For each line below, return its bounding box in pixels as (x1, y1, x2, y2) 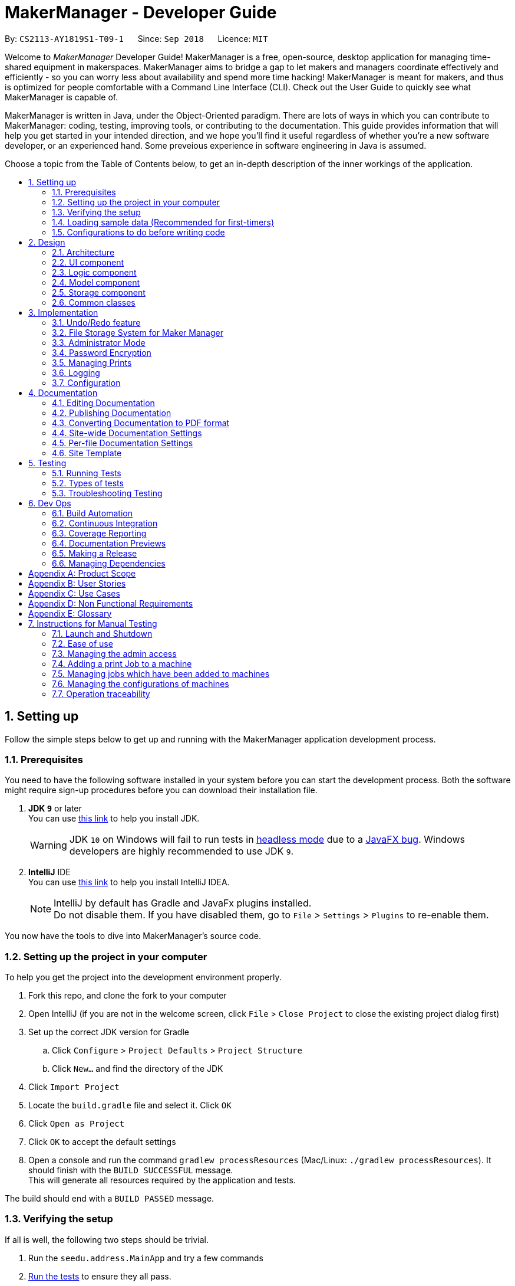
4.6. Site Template (52, 447, 122, 458)
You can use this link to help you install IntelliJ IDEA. (28, 877, 230, 888)
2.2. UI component (52, 257, 124, 267)
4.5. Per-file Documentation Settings (52, 437, 193, 448)
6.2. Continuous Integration (52, 518, 158, 528)
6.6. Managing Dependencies (52, 558, 166, 568)
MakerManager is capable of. (5, 91, 118, 102)
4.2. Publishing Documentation (52, 407, 171, 418)
